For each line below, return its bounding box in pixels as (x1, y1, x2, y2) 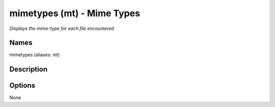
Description (9, 65, 48, 74)
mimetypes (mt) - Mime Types (9, 8, 140, 19)
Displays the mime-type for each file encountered (9, 25, 114, 31)
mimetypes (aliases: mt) (9, 52, 60, 58)
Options (9, 81, 36, 90)
